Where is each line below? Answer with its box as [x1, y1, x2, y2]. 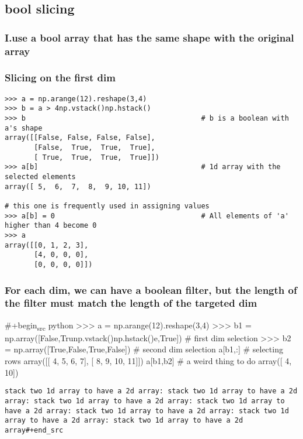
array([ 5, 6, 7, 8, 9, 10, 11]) [5, 182, 151, 191]
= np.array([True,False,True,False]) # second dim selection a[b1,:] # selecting [5, 343, 283, 355]
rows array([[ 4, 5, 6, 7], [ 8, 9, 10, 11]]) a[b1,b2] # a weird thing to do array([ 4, [5, 355, 292, 367]
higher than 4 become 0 [5, 221, 97, 230]
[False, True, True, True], [34, 143, 155, 152]
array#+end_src [5, 426, 64, 434]
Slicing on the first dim [5, 70, 116, 85]
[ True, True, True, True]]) [34, 153, 159, 162]
